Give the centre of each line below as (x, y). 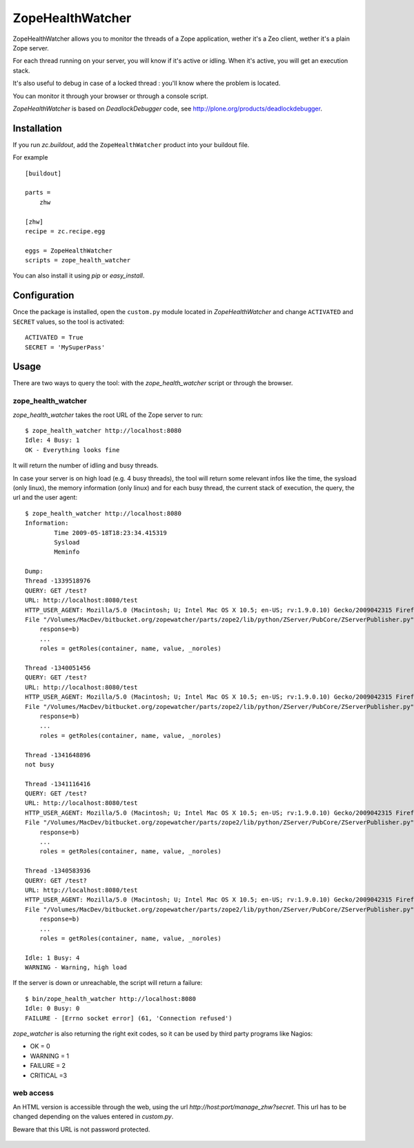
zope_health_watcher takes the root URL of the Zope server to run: (108, 415)
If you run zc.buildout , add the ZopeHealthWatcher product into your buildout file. (131, 144)
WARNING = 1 (49, 1055)
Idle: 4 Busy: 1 (52, 440)
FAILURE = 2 (48, 1066)
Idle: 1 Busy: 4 (52, 957)
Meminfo (67, 552)
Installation (37, 128)
